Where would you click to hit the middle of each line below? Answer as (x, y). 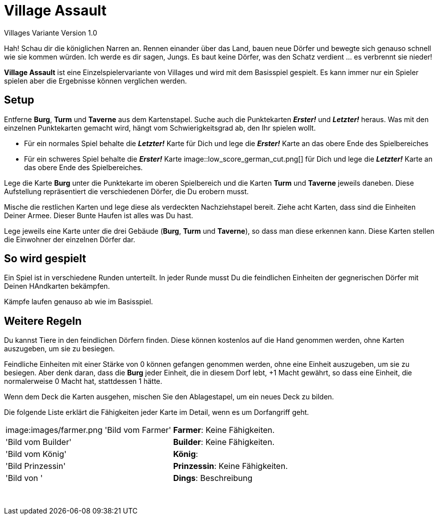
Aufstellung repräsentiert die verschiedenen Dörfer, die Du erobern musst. (126, 191)
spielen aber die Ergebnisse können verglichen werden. (96, 81)
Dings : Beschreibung (213, 478)
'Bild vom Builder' (39, 442)
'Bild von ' (24, 478)
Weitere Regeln (43, 321)
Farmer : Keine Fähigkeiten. (224, 430)
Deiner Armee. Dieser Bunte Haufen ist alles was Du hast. (99, 215)
